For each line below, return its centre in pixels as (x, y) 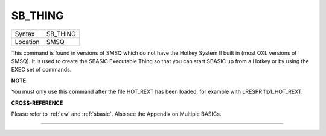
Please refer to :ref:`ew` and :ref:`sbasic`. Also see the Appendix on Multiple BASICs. (116, 114)
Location (27, 42)
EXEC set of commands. (41, 70)
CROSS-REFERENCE (37, 103)
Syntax (25, 34)
